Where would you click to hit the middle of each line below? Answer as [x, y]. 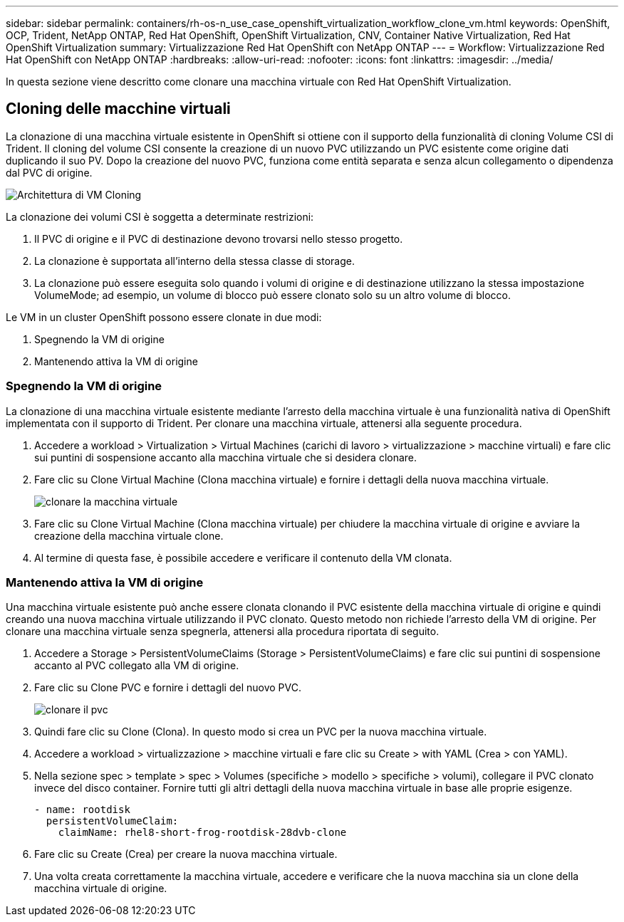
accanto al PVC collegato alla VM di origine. [137, 666]
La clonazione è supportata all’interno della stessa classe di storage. [194, 261]
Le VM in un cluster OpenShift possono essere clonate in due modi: [164, 317]
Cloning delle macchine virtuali [118, 109]
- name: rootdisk [82, 810]
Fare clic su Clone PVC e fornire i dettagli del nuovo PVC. [168, 688]
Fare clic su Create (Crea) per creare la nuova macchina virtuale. [186, 854]
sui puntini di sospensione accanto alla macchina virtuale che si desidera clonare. [226, 457]
